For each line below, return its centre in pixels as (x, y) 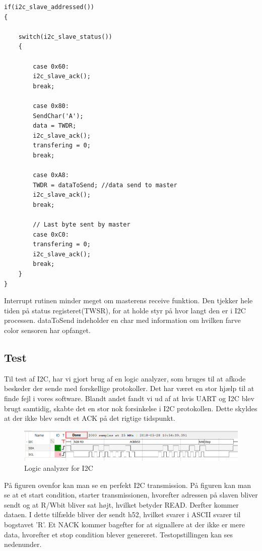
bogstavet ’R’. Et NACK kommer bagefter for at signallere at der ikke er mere (124, 524)
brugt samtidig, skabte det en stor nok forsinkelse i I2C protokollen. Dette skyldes (131, 408)
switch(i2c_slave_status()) (65, 37)
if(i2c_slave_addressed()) (49, 7)
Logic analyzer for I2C (59, 467)
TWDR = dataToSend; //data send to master (105, 185)
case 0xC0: (51, 234)
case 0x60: (51, 66)
